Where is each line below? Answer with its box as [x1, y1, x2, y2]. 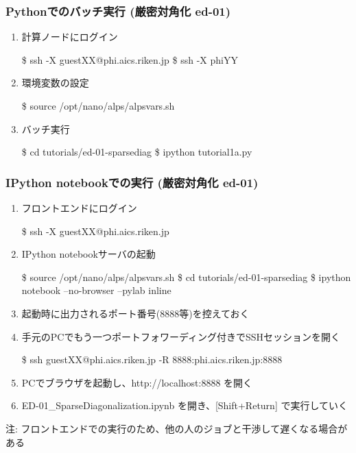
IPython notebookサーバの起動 [21, 247, 156, 261]
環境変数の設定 [21, 75, 89, 90]
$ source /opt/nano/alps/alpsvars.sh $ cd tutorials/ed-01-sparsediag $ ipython [21, 269, 351, 284]
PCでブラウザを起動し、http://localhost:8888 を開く [21, 375, 253, 389]
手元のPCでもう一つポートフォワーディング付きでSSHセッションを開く [21, 329, 341, 343]
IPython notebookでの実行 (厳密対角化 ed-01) [5, 173, 259, 191]
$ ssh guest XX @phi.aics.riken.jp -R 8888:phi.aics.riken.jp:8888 [21, 352, 283, 367]
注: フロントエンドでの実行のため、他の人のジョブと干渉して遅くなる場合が [5, 421, 348, 435]
